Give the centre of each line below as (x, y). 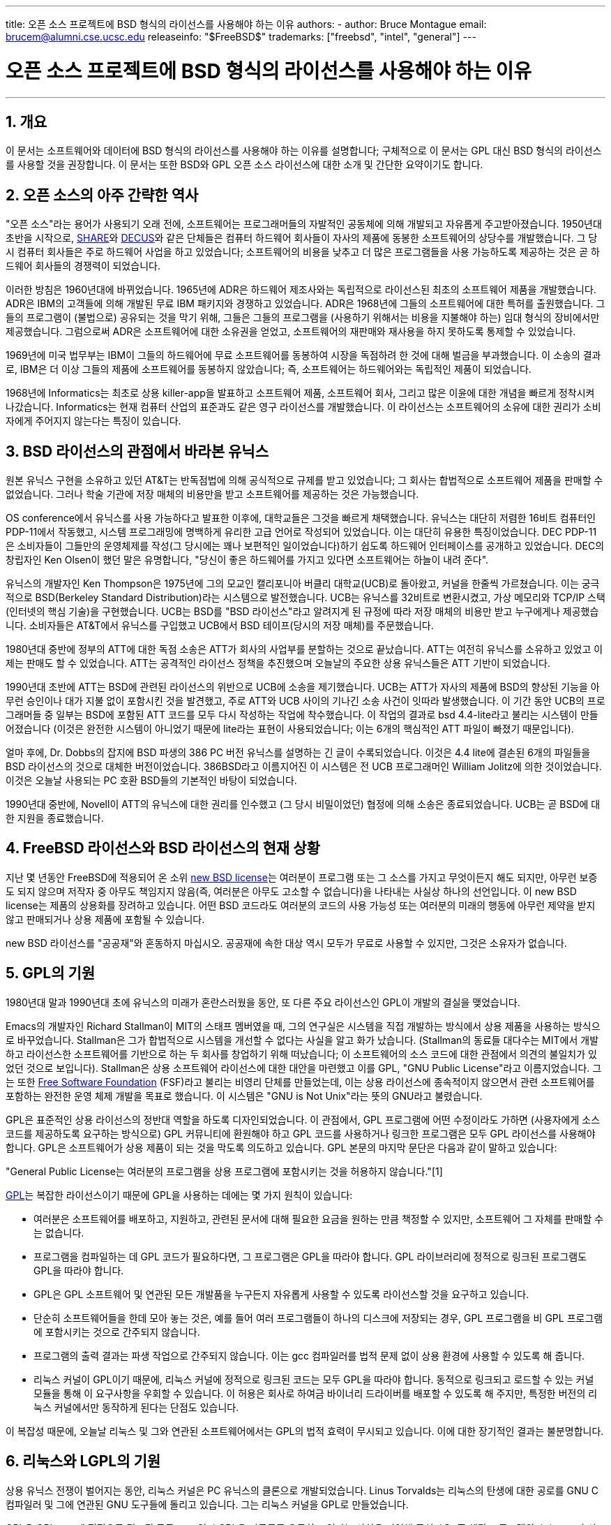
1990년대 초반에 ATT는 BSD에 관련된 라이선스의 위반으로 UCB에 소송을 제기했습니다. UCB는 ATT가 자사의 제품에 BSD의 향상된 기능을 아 (303, 687)
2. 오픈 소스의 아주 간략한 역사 (102, 195)
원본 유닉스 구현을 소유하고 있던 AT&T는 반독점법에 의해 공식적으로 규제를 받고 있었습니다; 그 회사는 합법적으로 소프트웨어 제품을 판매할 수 (304, 480)
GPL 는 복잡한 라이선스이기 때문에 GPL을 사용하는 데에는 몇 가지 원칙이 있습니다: (179, 1195)
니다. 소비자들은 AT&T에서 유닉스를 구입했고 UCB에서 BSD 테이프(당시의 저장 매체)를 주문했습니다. (220, 626)
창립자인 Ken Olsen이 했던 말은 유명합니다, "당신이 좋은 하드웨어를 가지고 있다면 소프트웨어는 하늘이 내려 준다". (247, 560)
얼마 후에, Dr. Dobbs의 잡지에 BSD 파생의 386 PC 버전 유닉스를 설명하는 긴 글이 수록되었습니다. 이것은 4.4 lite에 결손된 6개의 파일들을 (298, 753)
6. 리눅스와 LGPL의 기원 (83, 1461)
